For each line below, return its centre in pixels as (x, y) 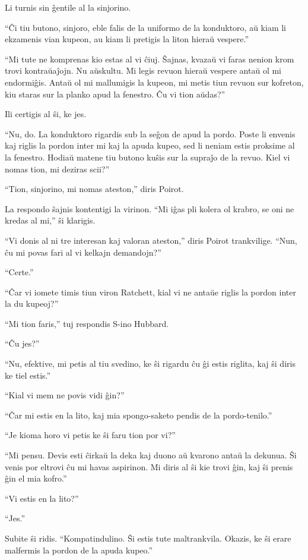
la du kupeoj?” (32, 303)
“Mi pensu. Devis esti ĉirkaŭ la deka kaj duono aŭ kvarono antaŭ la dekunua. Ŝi (151, 455)
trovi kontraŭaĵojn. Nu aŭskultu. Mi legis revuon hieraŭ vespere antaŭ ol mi (143, 70)
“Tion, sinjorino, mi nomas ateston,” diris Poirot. (94, 189)
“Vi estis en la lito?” (42, 498)
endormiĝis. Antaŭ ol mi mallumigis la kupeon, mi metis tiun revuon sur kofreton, (154, 82)
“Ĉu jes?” (22, 343)
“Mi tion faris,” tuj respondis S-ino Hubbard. (87, 323)
